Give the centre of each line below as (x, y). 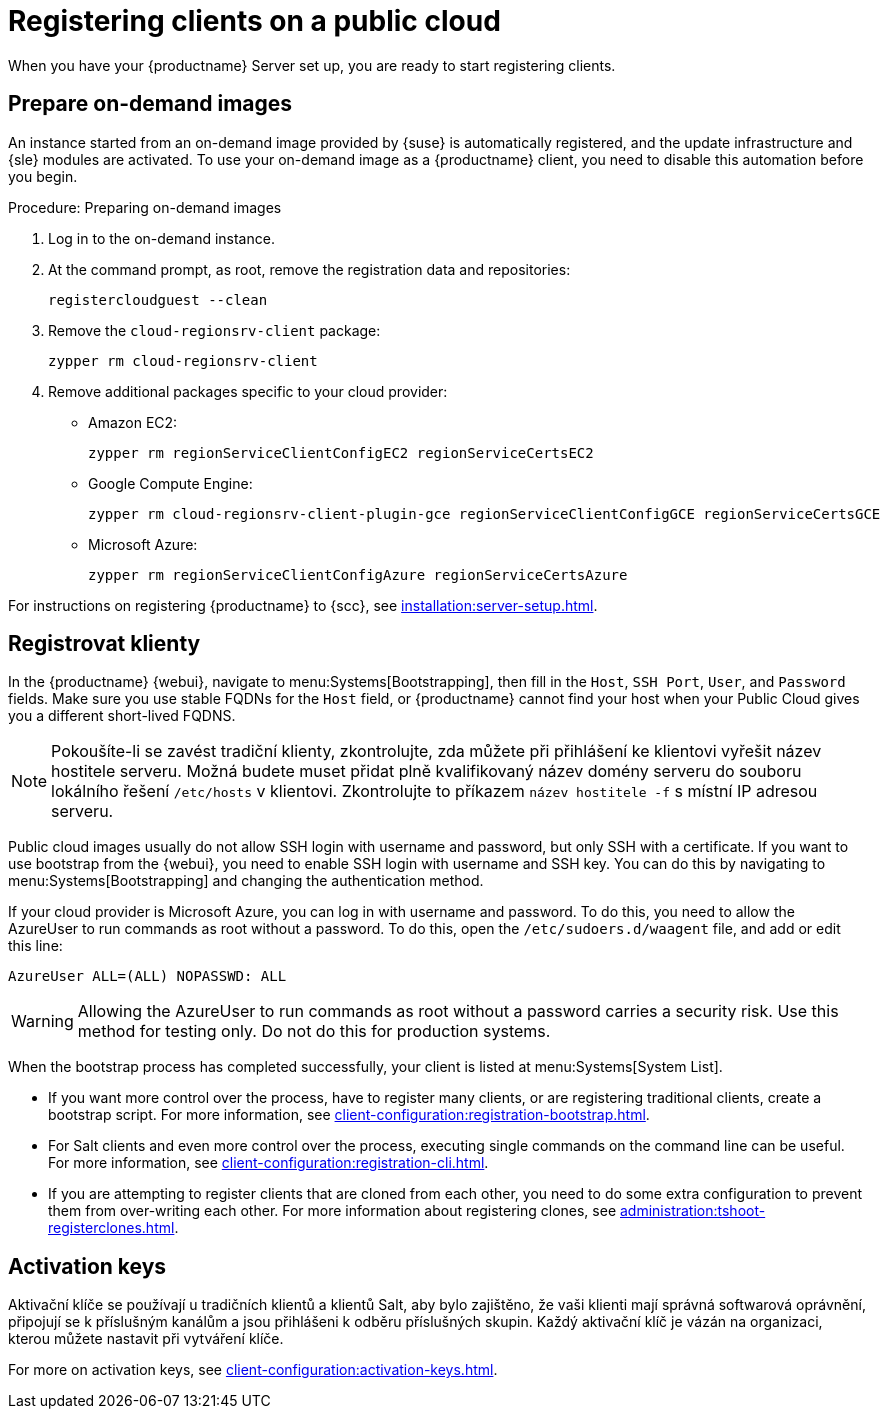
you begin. (43, 176)
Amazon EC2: (133, 422)
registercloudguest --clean (158, 299)
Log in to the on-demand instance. (161, 238)
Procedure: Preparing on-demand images (145, 207)
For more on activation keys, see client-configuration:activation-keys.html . (253, 1370)
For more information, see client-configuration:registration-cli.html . (268, 1163)
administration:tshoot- (693, 1211)
